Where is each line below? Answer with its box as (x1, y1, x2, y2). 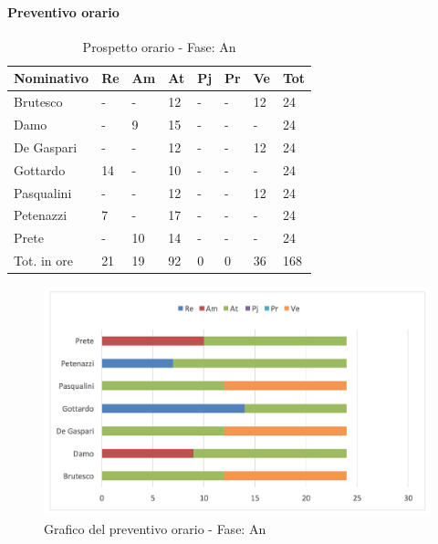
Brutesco (14, 92, 63, 111)
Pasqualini (14, 183, 72, 202)
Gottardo (14, 160, 66, 179)
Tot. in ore (14, 251, 73, 270)
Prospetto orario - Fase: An (82, 37, 236, 56)
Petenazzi (14, 205, 68, 225)
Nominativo (14, 68, 89, 88)
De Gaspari (14, 137, 78, 156)
